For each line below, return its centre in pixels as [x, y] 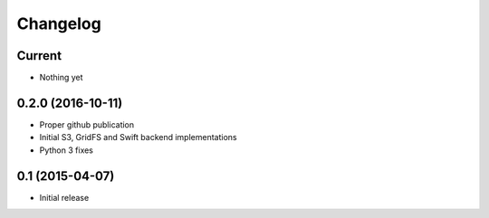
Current [39, 56]
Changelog [59, 24]
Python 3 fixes [67, 150]
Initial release [64, 197]
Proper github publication [87, 124]
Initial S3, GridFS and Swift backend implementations [138, 137]
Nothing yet [61, 78]
